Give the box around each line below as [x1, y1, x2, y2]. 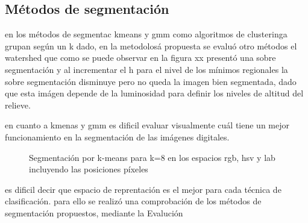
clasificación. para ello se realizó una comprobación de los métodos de [5, 195, 262, 207]
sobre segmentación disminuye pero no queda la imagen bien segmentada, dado [5, 75, 297, 87]
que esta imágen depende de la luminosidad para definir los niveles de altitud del [5, 87, 304, 99]
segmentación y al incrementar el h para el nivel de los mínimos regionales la [5, 63, 288, 75]
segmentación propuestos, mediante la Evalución [5, 206, 183, 219]
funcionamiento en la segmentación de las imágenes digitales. [5, 130, 230, 143]
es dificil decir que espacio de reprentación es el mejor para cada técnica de [5, 183, 281, 195]
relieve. [5, 98, 31, 111]
